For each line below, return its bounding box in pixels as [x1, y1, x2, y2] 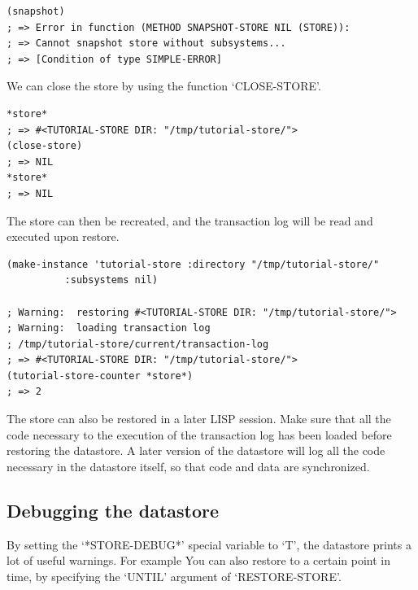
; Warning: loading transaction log [7, 322, 211, 334]
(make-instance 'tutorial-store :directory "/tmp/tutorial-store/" [7, 258, 380, 270]
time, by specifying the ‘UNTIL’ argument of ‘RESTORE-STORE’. [7, 567, 342, 584]
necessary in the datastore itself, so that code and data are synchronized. [7, 457, 370, 474]
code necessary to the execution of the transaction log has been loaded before [7, 426, 392, 443]
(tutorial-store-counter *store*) [7, 369, 194, 382]
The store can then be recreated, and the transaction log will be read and [7, 212, 373, 229]
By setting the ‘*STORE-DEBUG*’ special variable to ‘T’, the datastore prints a [7, 535, 411, 553]
